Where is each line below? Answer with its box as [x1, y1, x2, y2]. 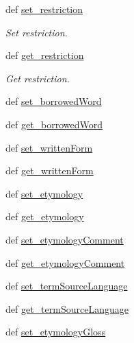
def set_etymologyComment [5, 232, 124, 246]
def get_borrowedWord [5, 117, 103, 131]
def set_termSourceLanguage [5, 279, 128, 293]
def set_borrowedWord [5, 94, 102, 108]
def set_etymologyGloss [5, 324, 106, 339]
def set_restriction [5, 2, 83, 16]
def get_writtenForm [5, 163, 94, 178]
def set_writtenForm [5, 140, 93, 154]
